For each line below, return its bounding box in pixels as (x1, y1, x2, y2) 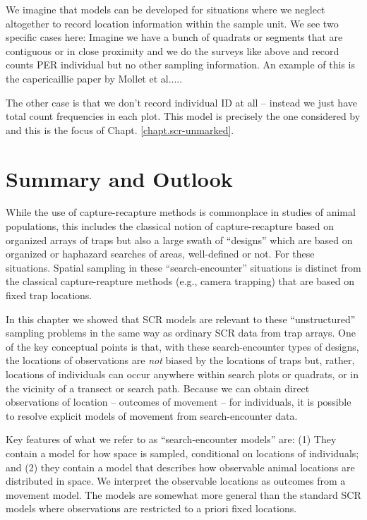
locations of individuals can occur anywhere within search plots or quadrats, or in (6, 367, 359, 381)
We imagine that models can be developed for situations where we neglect (6, 2, 325, 16)
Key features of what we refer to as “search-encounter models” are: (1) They (6, 432, 337, 447)
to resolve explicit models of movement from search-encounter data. (6, 408, 298, 423)
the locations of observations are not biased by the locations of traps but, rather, (6, 353, 355, 368)
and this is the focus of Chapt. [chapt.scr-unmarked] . (6, 122, 234, 137)
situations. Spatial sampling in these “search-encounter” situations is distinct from (6, 260, 361, 274)
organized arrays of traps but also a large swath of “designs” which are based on (6, 232, 353, 247)
